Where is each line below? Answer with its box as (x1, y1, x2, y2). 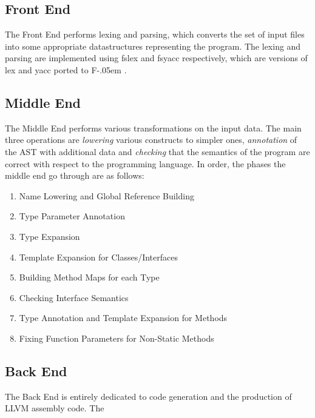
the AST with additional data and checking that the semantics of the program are (5, 145, 310, 158)
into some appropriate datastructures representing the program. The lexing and (5, 39, 301, 52)
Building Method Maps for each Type (19, 271, 160, 284)
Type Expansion (19, 230, 80, 242)
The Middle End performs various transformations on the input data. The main (5, 121, 302, 134)
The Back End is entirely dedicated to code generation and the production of (5, 390, 292, 402)
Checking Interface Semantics (19, 291, 129, 304)
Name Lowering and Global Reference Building (19, 189, 194, 202)
